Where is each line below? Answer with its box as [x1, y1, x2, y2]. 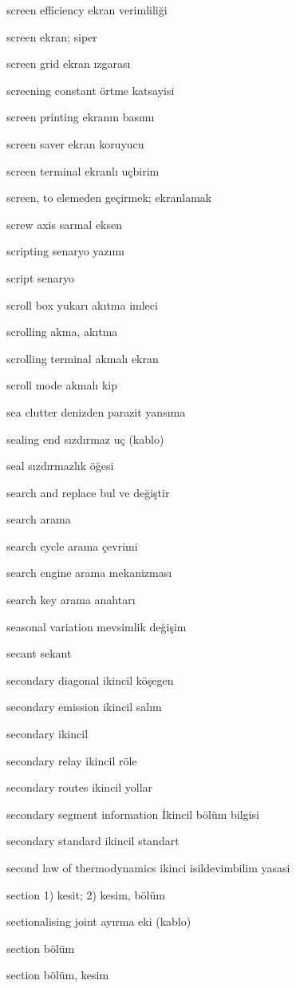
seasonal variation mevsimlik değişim [6, 618, 187, 634]
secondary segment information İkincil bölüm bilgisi [6, 805, 259, 822]
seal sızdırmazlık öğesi [6, 457, 114, 474]
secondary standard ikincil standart [6, 832, 180, 849]
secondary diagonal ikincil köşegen [6, 671, 174, 688]
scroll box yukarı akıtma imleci [6, 296, 158, 313]
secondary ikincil [6, 725, 89, 742]
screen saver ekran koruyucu [6, 135, 144, 152]
